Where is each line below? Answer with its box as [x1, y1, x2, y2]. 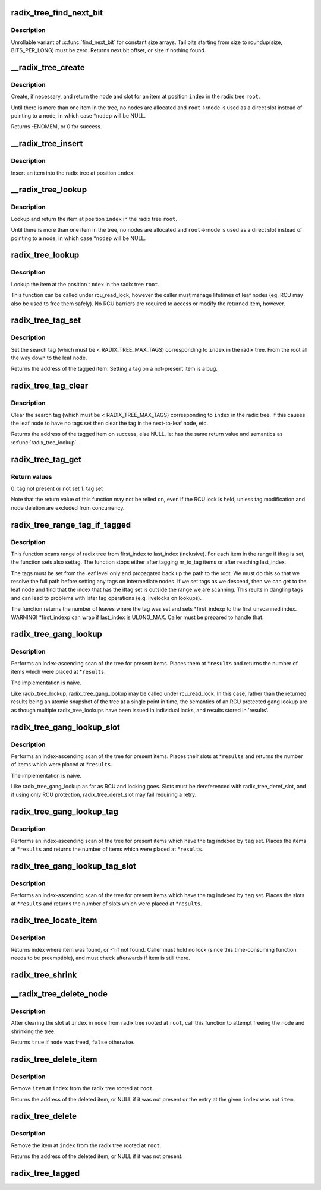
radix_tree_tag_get [11, 454, 82, 465]
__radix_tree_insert [11, 138, 83, 149]
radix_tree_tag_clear [11, 381, 89, 391]
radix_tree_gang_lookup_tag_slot [11, 861, 137, 871]
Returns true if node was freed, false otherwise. [11, 1039, 135, 1046]
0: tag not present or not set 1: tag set [11, 485, 103, 492]
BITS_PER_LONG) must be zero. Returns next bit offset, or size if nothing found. [11, 47, 206, 54]
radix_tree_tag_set [11, 315, 81, 326]
